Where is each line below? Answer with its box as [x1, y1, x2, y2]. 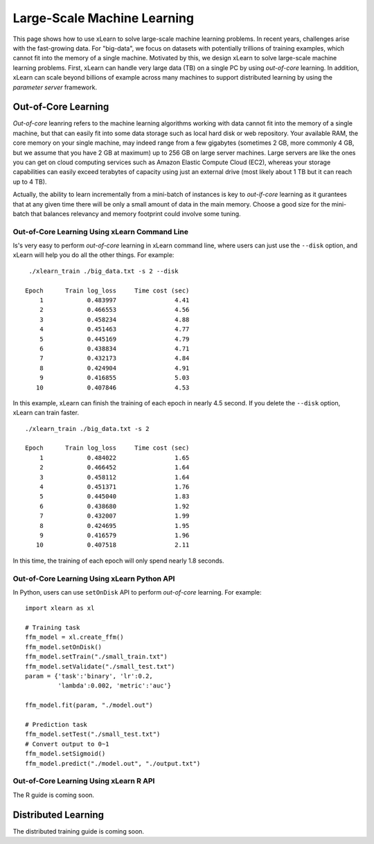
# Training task [25, 624, 80, 632]
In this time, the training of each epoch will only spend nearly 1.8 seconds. [12, 556, 224, 565]
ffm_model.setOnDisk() [25, 643, 103, 651]
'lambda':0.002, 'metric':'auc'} [57, 682, 172, 689]
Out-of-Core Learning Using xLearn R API [12, 776, 155, 786]
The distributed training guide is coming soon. [12, 827, 145, 835]
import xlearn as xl [25, 604, 95, 613]
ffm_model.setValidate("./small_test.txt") [25, 662, 175, 670]
